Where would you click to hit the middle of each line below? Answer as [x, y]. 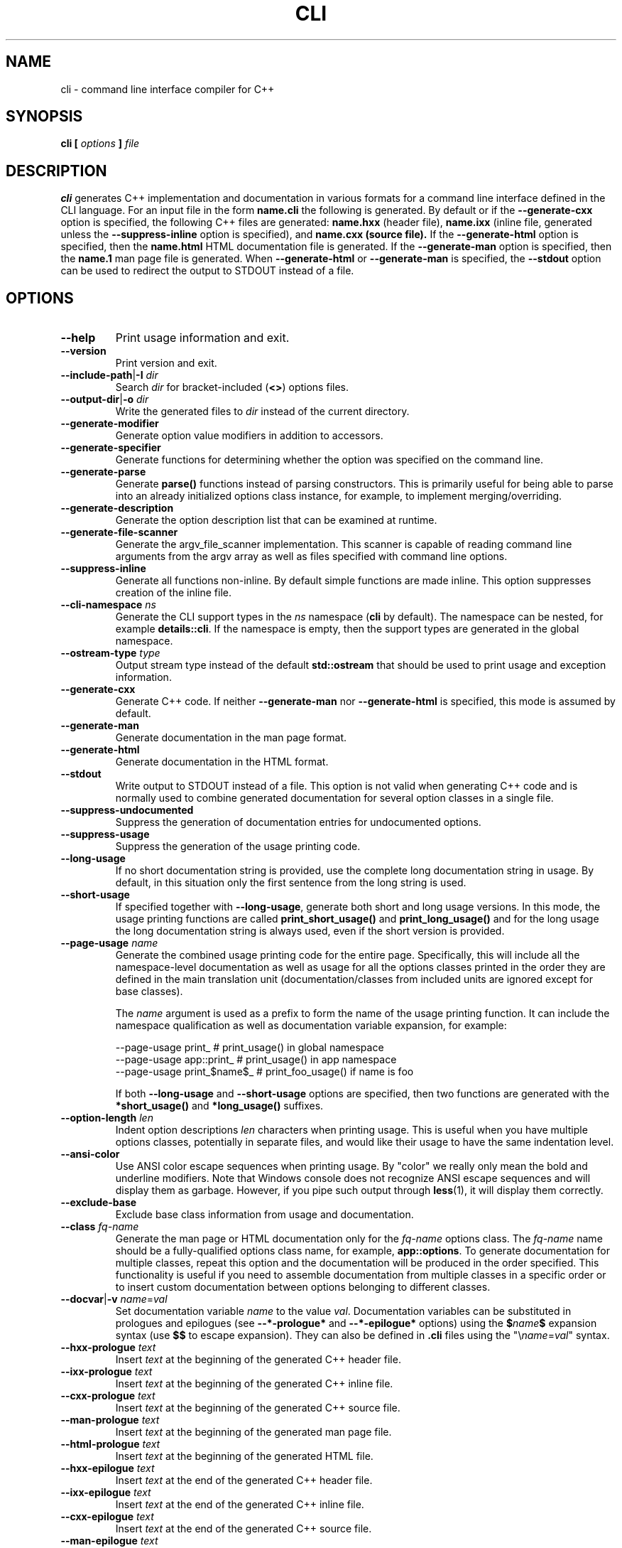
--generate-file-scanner [119, 532]
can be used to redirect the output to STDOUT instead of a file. [207, 271]
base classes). [149, 991]
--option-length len [107, 1118]
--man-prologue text [110, 1420]
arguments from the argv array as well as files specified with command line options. [311, 557]
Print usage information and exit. [202, 338]
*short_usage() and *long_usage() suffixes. [219, 1106]
